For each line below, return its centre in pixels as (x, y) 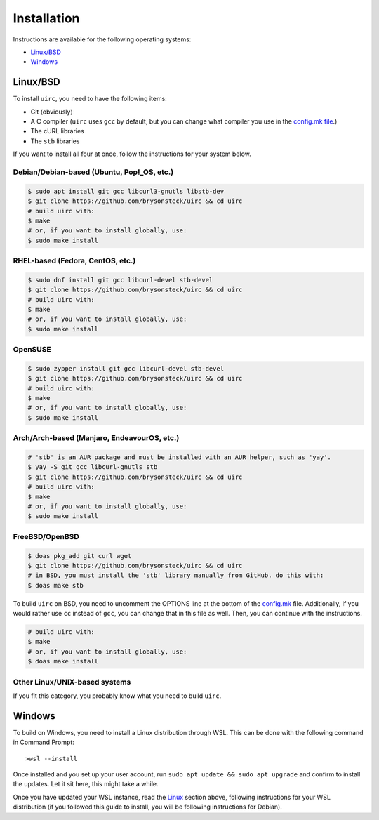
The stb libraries (55, 141)
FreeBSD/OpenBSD (46, 536)
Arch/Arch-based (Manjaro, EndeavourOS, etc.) (96, 438)
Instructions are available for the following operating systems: (102, 39)
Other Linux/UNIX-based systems (72, 682)
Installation (46, 18)
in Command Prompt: (44, 742)
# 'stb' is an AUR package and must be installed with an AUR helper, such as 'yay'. (179, 457)
